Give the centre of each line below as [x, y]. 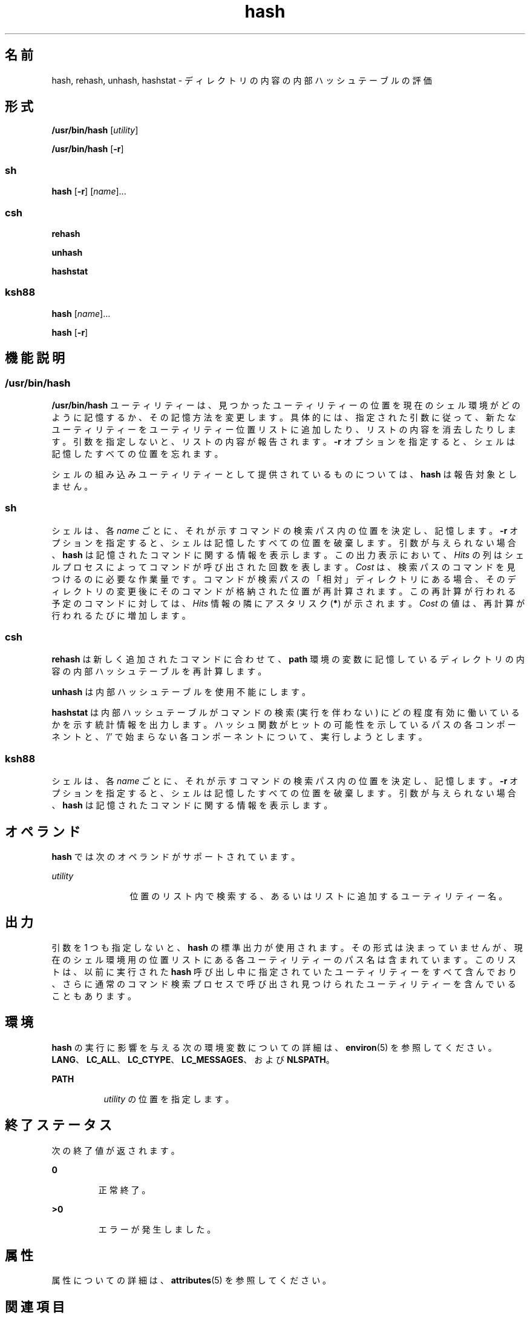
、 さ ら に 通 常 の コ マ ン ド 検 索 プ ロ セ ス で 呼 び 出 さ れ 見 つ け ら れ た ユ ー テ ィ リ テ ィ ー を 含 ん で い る [284, 984]
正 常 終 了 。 [124, 1190]
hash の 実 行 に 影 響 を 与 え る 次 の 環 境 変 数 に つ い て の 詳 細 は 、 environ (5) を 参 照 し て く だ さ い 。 [274, 1047]
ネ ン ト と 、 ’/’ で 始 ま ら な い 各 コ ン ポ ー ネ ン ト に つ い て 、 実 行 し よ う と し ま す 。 [239, 737]
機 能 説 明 [35, 358]
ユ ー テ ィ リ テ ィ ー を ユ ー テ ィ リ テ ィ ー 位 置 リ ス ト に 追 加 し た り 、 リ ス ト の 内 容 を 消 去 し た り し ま [284, 429]
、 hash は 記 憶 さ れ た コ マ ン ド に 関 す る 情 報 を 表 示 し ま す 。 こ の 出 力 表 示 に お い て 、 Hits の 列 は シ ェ [288, 554]
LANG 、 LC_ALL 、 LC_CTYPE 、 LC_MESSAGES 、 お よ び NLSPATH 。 [193, 1059]
